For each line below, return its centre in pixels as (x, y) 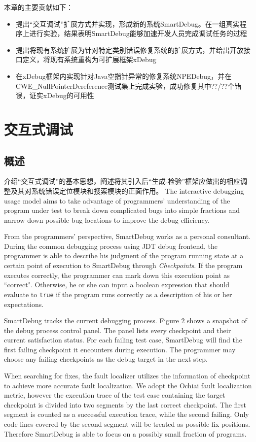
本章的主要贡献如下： (38, 7)
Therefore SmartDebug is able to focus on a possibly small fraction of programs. (125, 433)
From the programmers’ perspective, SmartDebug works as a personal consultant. (128, 236)
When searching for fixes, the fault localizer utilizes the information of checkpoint (127, 376)
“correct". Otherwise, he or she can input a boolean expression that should (117, 285)
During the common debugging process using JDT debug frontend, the (111, 246)
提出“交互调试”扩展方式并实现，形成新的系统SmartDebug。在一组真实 (128, 23)
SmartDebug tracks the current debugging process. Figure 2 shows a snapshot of (126, 321)
